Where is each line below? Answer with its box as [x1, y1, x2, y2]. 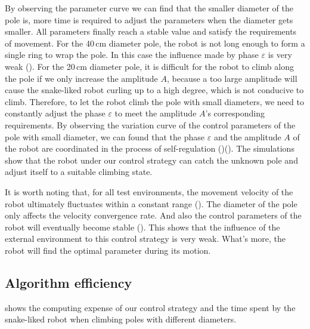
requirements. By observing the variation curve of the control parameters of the [5, 118, 296, 131]
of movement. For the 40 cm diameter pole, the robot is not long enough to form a [5, 36, 305, 49]
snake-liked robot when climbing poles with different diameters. [5, 313, 237, 325]
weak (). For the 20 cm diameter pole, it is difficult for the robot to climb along [5, 60, 294, 72]
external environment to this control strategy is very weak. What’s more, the [5, 232, 286, 245]
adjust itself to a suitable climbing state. [5, 165, 153, 178]
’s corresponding [205, 107, 265, 119]
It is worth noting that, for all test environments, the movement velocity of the [5, 185, 293, 198]
